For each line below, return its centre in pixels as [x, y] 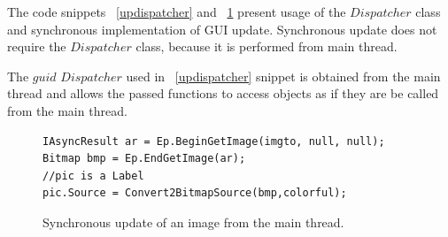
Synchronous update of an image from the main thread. [193, 222]
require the [37, 46]
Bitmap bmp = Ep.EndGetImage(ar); [144, 159]
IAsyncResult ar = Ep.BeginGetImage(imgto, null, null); [214, 141]
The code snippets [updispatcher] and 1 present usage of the [177, 11]
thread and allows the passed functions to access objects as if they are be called [223, 93]
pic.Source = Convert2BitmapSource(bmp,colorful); [195, 193]
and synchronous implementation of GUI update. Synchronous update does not [222, 29]
